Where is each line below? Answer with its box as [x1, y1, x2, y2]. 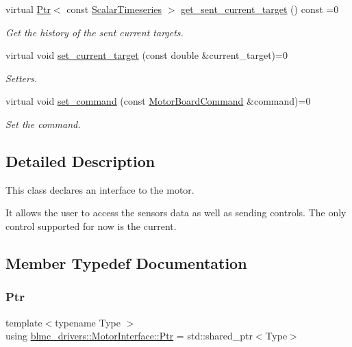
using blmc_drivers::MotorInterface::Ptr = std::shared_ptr [5, 329, 253, 343]
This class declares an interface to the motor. [5, 182, 194, 196]
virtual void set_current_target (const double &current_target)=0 [5, 48, 288, 62]
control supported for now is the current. [5, 218, 177, 233]
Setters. [5, 70, 37, 85]
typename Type [55, 315, 121, 329]
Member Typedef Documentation [5, 252, 247, 273]
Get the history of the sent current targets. [5, 25, 184, 39]
